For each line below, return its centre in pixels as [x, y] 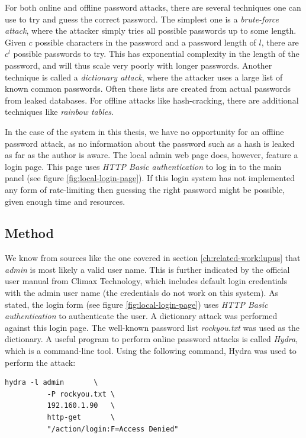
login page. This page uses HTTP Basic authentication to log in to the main [143, 166]
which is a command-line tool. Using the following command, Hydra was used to [151, 351]
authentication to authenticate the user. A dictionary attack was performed [141, 316]
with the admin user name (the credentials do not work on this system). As [142, 293]
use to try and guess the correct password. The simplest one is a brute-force [142, 19]
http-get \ [81, 418]
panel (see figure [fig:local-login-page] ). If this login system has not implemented [150, 178]
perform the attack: [40, 362]
